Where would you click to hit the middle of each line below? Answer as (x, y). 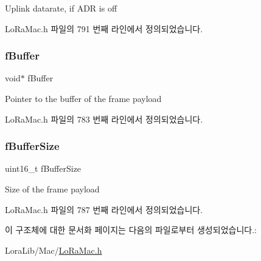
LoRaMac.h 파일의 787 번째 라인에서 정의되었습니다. (104, 209)
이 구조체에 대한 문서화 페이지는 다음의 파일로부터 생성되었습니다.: (131, 230)
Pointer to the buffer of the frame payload (83, 98)
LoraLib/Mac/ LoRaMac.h (54, 250)
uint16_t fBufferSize (43, 168)
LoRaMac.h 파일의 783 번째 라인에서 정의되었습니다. (104, 119)
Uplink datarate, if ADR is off (61, 8)
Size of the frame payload (52, 189)
